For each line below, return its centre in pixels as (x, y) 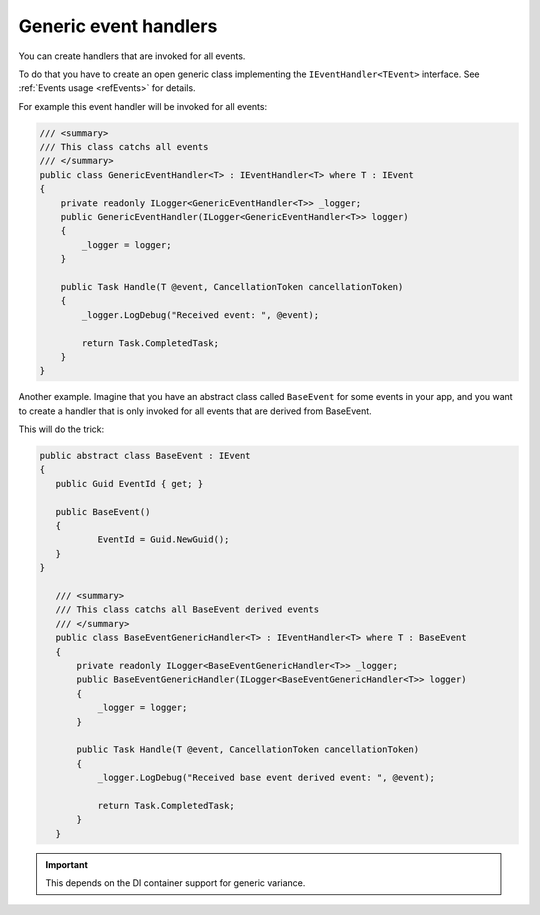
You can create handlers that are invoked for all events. (132, 56)
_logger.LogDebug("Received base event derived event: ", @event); (266, 778)
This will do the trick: (61, 429)
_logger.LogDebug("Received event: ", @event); (200, 314)
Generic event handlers (118, 26)
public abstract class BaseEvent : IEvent (145, 456)
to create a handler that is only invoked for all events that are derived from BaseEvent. (195, 411)
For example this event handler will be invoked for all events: (143, 106)
